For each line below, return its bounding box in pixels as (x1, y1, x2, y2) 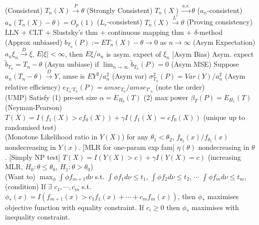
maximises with (192, 202, 239, 212)
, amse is (58, 71, 85, 81)
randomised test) (5, 121, 56, 132)
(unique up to (203, 112, 245, 122)
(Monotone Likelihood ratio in (5, 131, 97, 142)
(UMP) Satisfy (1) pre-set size (5, 92, 97, 102)
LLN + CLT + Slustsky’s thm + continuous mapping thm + (5, 27, 192, 37)
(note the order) (155, 81, 205, 92)
